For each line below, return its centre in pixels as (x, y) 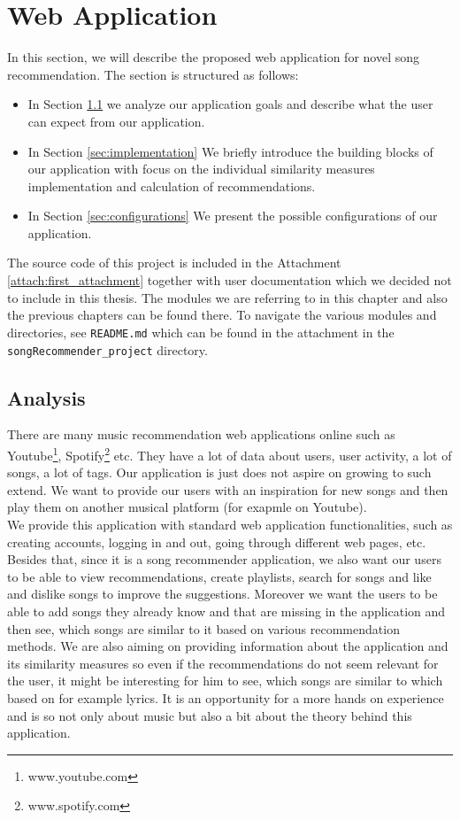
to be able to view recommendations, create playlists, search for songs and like (219, 576)
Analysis (46, 397)
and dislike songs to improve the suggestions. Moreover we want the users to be (222, 594)
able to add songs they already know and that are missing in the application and (226, 611)
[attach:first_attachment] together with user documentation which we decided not (230, 280)
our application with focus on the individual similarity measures (201, 169)
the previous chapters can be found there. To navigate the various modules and (222, 315)
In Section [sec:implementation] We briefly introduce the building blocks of (230, 151)
